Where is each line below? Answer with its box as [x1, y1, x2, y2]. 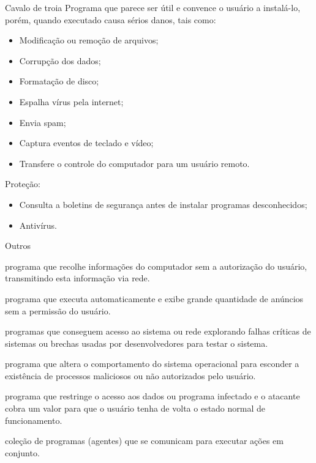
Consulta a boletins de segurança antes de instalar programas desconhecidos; [19, 198, 307, 210]
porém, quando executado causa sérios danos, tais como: [5, 13, 216, 26]
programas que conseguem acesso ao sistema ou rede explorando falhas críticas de [5, 325, 311, 338]
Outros [5, 239, 31, 252]
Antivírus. [19, 218, 57, 231]
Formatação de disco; [19, 75, 99, 87]
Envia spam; [19, 116, 66, 128]
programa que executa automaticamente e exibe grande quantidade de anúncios [5, 292, 304, 305]
